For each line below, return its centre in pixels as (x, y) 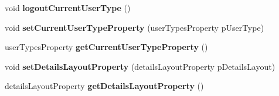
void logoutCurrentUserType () (68, 8)
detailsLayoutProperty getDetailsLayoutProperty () (104, 86)
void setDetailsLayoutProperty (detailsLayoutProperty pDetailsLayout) (140, 66)
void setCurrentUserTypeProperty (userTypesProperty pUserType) (135, 27)
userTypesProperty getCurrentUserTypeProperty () (106, 47)
